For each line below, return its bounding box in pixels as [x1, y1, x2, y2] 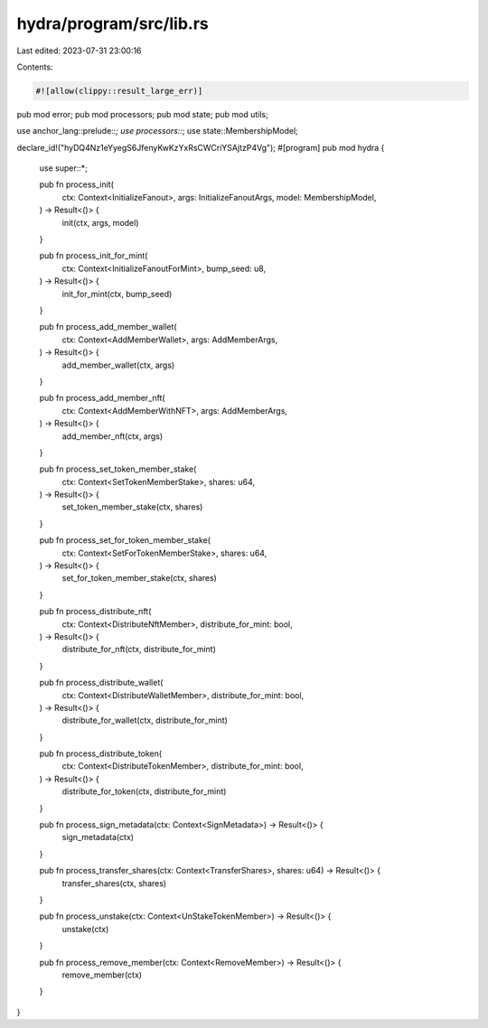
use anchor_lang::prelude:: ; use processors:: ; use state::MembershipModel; [16, 126, 298, 136]
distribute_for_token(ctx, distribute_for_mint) [61, 786, 227, 797]
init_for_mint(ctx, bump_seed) [61, 288, 173, 299]
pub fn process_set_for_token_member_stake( [39, 535, 211, 546]
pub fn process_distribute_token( [39, 748, 163, 759]
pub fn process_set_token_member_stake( [39, 463, 197, 474]
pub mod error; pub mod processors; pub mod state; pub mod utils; [16, 108, 268, 119]
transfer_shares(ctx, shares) [61, 877, 167, 889]
